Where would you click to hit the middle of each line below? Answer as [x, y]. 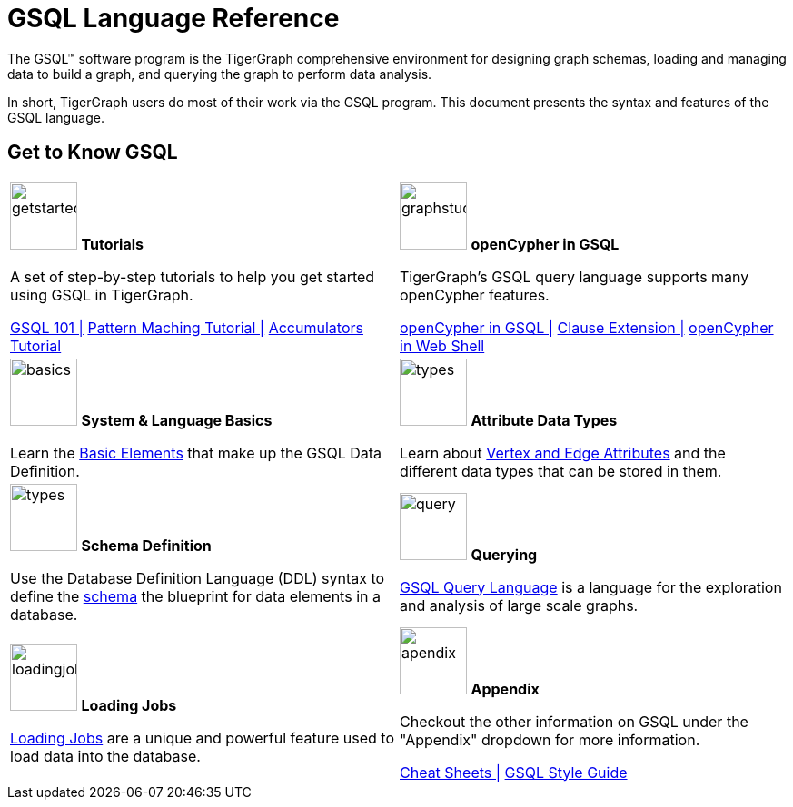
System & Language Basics [177, 420]
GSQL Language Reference [173, 18]
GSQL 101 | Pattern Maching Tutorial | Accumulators [187, 327]
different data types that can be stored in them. [561, 471]
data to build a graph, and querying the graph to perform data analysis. [220, 74]
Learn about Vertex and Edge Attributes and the [563, 453]
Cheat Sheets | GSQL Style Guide [514, 772]
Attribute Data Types [544, 420]
